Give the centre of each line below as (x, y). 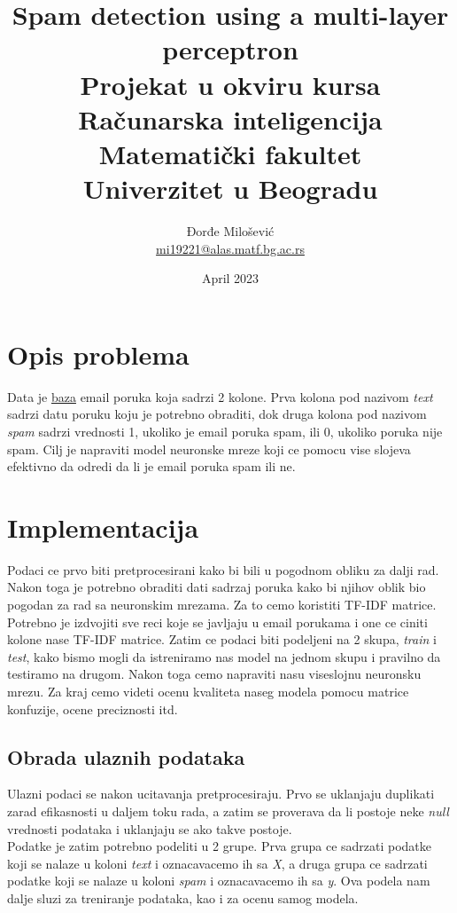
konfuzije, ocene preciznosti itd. (93, 708)
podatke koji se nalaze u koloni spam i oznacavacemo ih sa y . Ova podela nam (219, 881)
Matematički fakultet (230, 153)
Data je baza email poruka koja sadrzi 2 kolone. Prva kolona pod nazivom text (220, 396)
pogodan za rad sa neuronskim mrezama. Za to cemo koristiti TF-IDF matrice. (222, 605)
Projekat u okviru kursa (230, 84)
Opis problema (98, 354)
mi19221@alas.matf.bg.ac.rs (230, 248)
